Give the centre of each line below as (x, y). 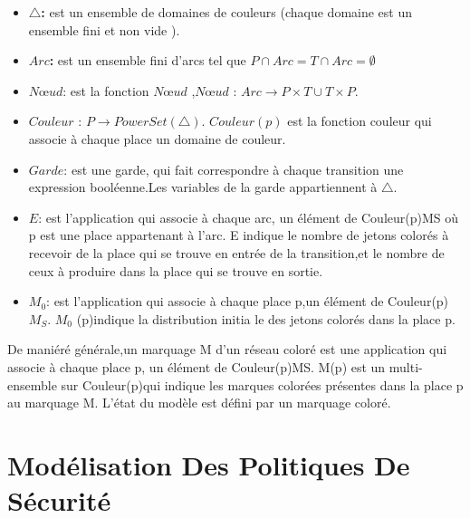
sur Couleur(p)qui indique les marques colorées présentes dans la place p (262, 384)
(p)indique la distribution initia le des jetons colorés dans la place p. (266, 318)
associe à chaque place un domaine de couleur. (157, 138)
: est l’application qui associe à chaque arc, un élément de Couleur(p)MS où (249, 217)
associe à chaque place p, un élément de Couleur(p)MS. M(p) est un (197, 366)
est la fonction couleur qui (360, 121)
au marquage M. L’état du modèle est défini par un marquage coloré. (199, 403)
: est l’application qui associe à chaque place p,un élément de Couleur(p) (248, 301)
